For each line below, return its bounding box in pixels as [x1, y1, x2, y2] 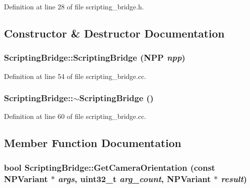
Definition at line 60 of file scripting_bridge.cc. [4, 111, 146, 121]
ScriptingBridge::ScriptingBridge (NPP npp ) [4, 51, 185, 64]
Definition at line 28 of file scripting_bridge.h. [4, 1, 144, 11]
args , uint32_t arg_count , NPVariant [58, 172, 211, 185]
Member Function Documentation [4, 135, 182, 150]
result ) [221, 172, 247, 185]
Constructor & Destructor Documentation [4, 25, 225, 40]
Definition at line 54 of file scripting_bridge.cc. [4, 71, 146, 81]
